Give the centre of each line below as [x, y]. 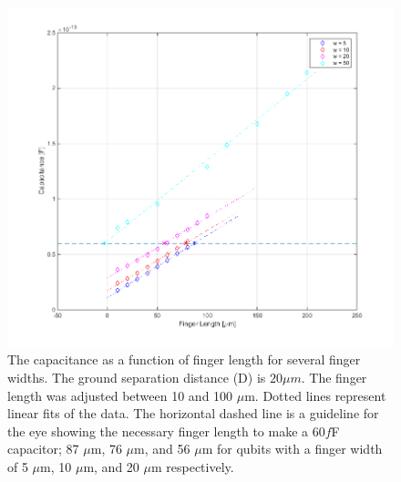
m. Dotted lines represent [315, 395]
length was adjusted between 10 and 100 [120, 395]
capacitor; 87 [43, 449]
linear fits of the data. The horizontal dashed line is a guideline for [193, 413]
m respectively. [192, 466]
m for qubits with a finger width [292, 449]
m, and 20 [111, 466]
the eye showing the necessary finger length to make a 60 [166, 431]
